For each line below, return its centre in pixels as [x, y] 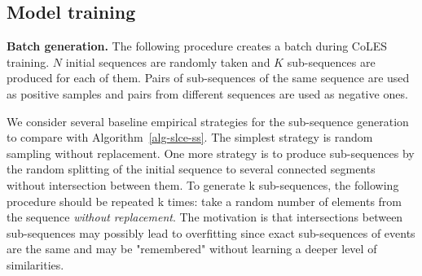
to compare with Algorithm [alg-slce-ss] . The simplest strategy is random [190, 137]
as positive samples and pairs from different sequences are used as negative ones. [207, 93]
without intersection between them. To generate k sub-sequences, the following [203, 184]
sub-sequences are [331, 61]
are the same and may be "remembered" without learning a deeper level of [192, 249]
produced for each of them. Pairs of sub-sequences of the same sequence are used [208, 78]
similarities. [35, 264]
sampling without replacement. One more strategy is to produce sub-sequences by [211, 153]
